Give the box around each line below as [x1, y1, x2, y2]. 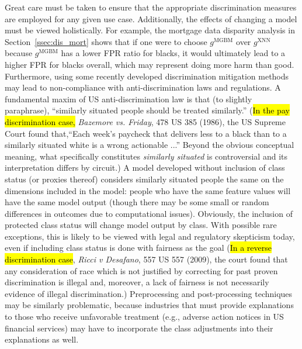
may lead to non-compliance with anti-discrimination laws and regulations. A [5, 81, 281, 94]
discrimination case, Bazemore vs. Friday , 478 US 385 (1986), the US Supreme [5, 115, 286, 127]
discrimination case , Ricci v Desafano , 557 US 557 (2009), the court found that [5, 253, 288, 265]
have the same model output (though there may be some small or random [5, 196, 269, 208]
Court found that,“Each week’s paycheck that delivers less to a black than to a [5, 127, 287, 139]
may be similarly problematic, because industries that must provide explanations [5, 299, 294, 311]
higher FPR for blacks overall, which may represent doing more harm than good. [5, 58, 294, 70]
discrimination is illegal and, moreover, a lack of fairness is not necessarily [5, 276, 269, 288]
